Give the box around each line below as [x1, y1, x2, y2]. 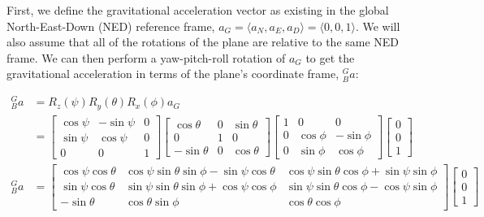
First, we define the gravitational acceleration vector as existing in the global [6, 2, 389, 18]
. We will [355, 17, 400, 34]
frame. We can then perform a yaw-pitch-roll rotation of [6, 49, 286, 66]
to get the [305, 49, 355, 66]
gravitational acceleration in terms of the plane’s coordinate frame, [6, 65, 339, 82]
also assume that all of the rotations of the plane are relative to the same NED [6, 33, 400, 50]
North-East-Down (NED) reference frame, [6, 17, 215, 34]
